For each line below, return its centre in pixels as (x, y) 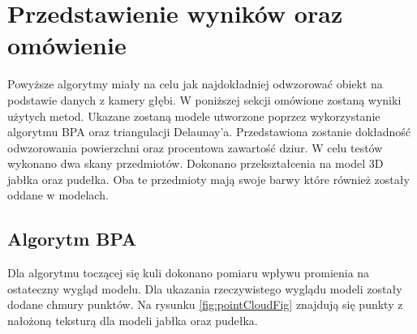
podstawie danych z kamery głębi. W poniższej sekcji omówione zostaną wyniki (204, 99)
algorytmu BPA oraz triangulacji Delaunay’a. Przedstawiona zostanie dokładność (209, 132)
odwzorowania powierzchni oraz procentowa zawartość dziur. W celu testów (195, 147)
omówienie (67, 45)
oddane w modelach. (58, 195)
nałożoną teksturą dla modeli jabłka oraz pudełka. (133, 321)
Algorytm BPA (72, 239)
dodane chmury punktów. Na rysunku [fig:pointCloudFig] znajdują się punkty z (205, 304)
